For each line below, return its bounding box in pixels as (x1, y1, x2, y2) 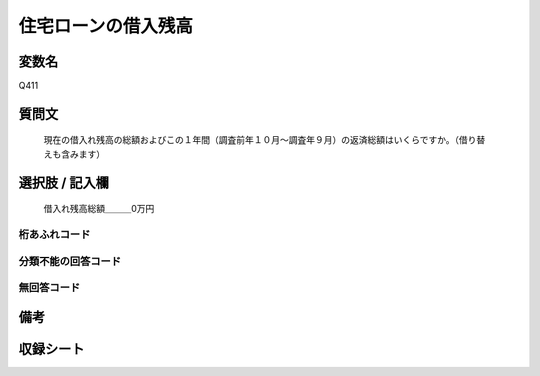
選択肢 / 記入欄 (18, 174, 110, 191)
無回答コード (18, 281, 81, 295)
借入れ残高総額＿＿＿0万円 (43, 203, 155, 215)
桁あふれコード (18, 228, 91, 242)
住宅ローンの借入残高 (18, 15, 194, 37)
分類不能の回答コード (18, 254, 122, 268)
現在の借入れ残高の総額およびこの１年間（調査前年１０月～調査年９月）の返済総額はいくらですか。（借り (43, 134, 477, 146)
